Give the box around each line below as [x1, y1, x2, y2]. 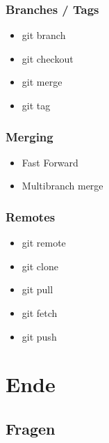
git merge [22, 75, 62, 89]
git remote [22, 235, 66, 250]
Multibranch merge [22, 178, 103, 193]
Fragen [6, 417, 56, 439]
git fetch [22, 306, 58, 320]
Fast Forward [22, 155, 78, 169]
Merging [6, 127, 53, 145]
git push [22, 329, 57, 343]
